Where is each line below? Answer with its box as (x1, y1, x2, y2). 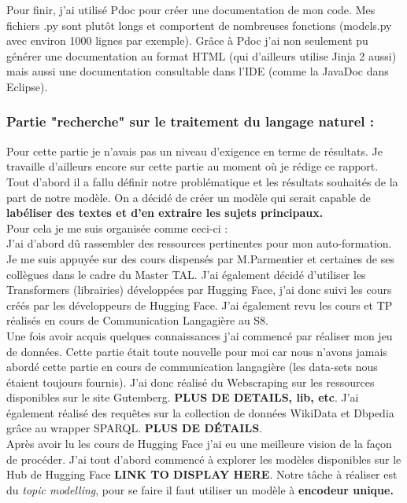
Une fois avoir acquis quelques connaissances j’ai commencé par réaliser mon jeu (6, 327, 393, 343)
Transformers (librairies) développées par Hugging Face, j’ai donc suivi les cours (6, 281, 392, 298)
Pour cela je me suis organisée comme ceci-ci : (6, 219, 228, 236)
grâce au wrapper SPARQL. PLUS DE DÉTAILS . (6, 420, 263, 436)
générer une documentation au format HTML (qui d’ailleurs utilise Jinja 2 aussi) (6, 47, 397, 64)
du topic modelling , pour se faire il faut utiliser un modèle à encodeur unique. (6, 481, 394, 497)
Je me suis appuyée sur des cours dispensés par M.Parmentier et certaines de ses (6, 250, 394, 266)
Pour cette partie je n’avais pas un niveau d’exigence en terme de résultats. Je (6, 142, 383, 159)
